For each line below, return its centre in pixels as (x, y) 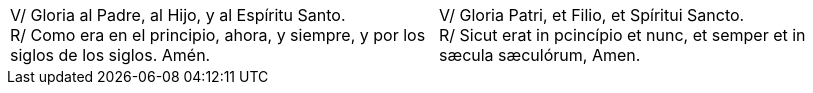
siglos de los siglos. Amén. (110, 55)
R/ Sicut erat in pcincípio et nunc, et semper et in (622, 35)
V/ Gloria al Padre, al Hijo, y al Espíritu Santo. (178, 15)
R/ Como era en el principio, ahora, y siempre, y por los (218, 35)
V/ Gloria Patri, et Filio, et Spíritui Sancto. (592, 15)
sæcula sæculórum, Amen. (540, 55)
